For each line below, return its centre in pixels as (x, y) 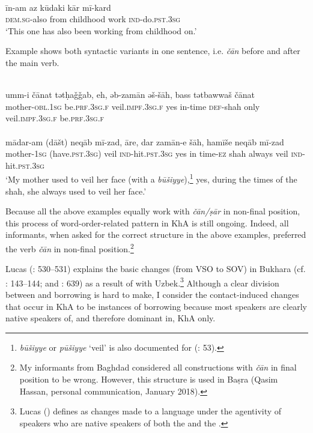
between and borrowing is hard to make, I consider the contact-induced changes (152, 295)
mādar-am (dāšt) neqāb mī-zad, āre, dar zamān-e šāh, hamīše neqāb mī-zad (145, 141)
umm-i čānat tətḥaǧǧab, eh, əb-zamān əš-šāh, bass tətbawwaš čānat (130, 95)
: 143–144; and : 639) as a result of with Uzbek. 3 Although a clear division (142, 282)
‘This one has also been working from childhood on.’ (101, 30)
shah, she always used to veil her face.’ (76, 191)
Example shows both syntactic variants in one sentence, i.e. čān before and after (153, 51)
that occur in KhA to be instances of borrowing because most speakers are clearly (156, 306)
